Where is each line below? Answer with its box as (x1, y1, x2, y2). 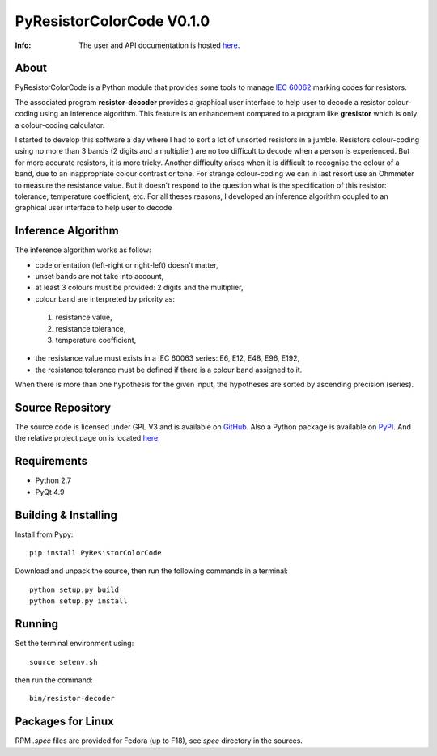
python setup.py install (29, 597, 128, 606)
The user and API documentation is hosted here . (78, 40, 240, 50)
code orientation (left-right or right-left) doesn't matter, (35, 260, 218, 270)
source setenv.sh (29, 657, 98, 666)
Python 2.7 (35, 475, 72, 485)
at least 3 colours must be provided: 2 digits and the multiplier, (35, 283, 244, 293)
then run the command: (15, 675, 93, 685)
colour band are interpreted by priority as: (35, 294, 176, 303)
